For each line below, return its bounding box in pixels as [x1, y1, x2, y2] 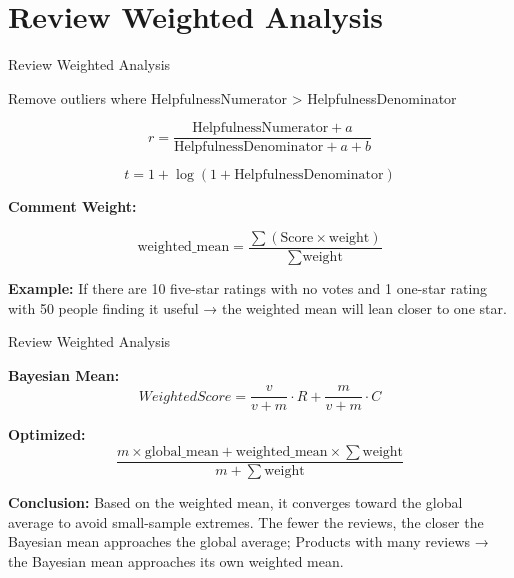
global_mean [144, 445, 219, 460]
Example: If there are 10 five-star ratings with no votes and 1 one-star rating [8, 278, 488, 299]
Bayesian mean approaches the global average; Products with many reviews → [8, 531, 489, 552]
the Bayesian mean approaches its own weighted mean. [8, 550, 344, 571]
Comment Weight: [8, 196, 137, 217]
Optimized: [8, 424, 86, 445]
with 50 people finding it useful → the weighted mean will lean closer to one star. [8, 297, 507, 318]
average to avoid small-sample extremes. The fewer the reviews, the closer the [8, 511, 484, 532]
